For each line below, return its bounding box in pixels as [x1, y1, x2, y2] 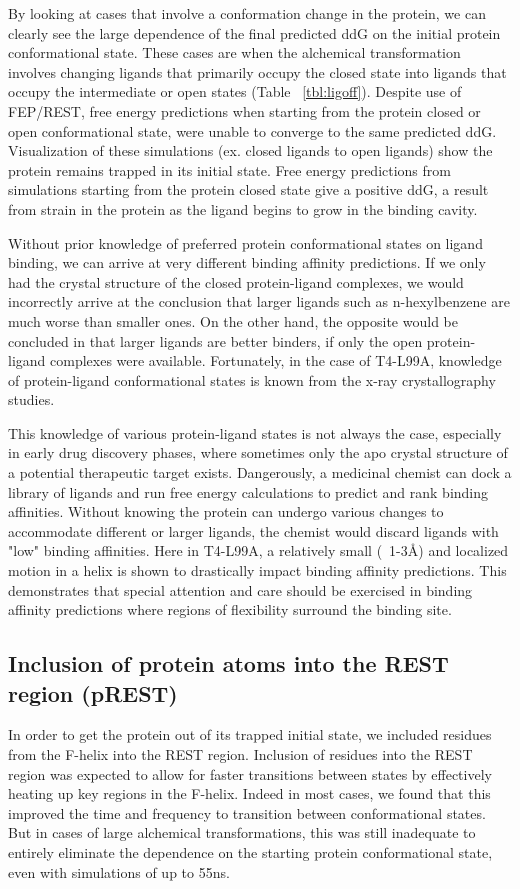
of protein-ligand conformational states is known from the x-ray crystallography [8, 369, 496, 390]
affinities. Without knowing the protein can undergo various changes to [8, 501, 444, 522]
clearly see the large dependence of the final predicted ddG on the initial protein [8, 22, 501, 43]
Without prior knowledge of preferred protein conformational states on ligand [8, 232, 483, 253]
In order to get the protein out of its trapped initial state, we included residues [8, 724, 492, 745]
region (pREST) [8, 677, 178, 708]
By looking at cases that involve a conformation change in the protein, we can [8, 3, 486, 23]
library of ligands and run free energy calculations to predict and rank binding [8, 481, 489, 502]
